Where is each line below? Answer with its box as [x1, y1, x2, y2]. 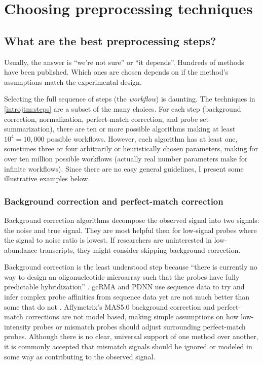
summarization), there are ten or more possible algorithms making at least [4, 123, 236, 134]
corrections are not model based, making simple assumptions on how [25, 311, 239, 322]
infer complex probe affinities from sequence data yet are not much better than [4, 291, 250, 302]
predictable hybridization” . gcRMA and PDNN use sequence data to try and [4, 281, 245, 292]
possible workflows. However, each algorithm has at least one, [47, 133, 238, 144]
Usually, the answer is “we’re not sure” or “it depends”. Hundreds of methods [4, 56, 244, 67]
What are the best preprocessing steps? [4, 32, 216, 48]
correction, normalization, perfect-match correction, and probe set [4, 113, 209, 124]
